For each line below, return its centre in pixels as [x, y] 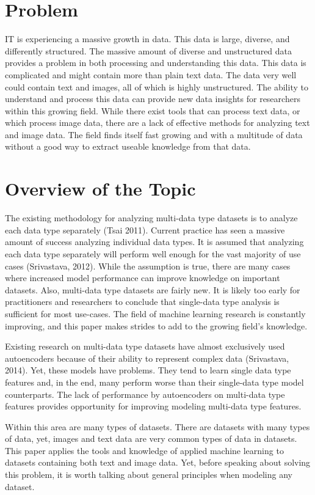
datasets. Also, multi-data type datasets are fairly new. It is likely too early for [153, 289]
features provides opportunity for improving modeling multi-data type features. [153, 406]
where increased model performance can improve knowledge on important [143, 278]
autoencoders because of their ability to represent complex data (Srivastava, [147, 358]
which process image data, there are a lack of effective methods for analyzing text [157, 123]
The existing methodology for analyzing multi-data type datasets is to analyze [151, 218]
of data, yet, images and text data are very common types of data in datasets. [151, 438]
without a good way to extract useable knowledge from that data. [128, 146]
